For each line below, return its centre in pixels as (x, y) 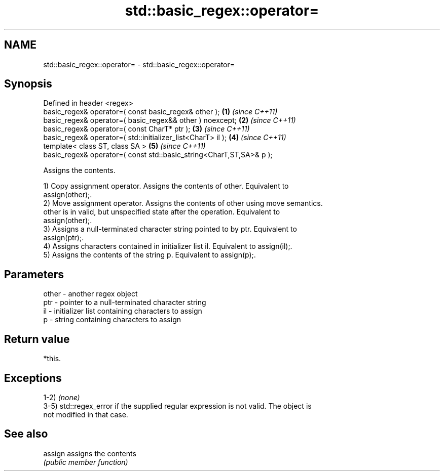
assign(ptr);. (64, 238)
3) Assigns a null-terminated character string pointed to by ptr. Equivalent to (170, 229)
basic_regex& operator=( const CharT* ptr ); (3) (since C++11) (146, 129)
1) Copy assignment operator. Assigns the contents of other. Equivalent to (166, 186)
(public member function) (86, 462)
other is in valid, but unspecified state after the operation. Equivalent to (162, 212)
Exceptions (33, 378)
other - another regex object (90, 294)
